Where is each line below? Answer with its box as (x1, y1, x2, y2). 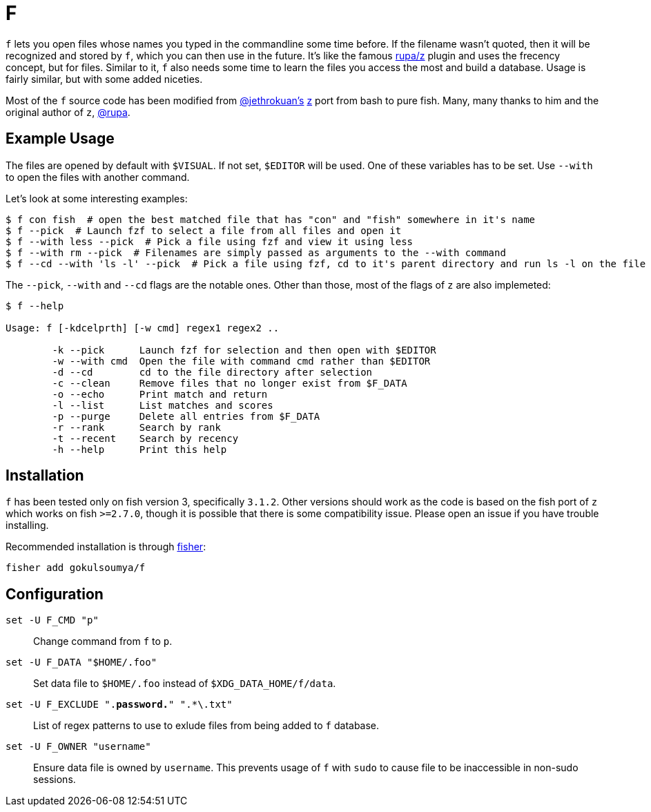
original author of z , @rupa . (6, 106, 130, 118)
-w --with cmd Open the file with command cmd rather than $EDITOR (52, 355, 431, 367)
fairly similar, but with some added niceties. (6, 72, 203, 85)
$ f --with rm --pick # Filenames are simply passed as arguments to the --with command (6, 246, 506, 258)
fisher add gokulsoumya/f (6, 562, 146, 574)
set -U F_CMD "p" (6, 615, 99, 626)
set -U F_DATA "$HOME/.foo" (6, 657, 157, 668)
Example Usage (6, 130, 115, 148)
